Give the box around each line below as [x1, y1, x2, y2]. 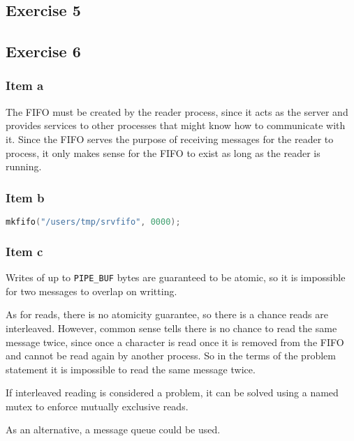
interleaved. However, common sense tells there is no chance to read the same [6, 320, 337, 335]
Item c [6, 242, 43, 260]
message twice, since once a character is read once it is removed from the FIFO [6, 334, 344, 349]
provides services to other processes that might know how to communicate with [6, 118, 346, 133]
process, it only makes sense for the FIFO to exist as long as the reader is [6, 145, 320, 160]
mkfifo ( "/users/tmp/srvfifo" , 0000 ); [6, 216, 181, 227]
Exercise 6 [6, 40, 81, 62]
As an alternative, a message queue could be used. [6, 422, 221, 437]
